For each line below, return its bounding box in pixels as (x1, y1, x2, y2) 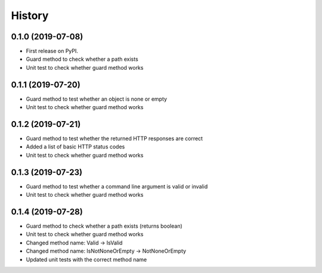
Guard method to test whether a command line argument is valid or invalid (26, 182, 208, 190)
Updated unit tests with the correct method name (26, 256, 147, 263)
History (11, 9, 49, 22)
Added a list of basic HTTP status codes (26, 143, 125, 150)
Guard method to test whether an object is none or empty (26, 95, 167, 103)
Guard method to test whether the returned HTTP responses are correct (26, 135, 203, 142)
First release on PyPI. (26, 48, 79, 55)
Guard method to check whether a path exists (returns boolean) (26, 222, 183, 229)
